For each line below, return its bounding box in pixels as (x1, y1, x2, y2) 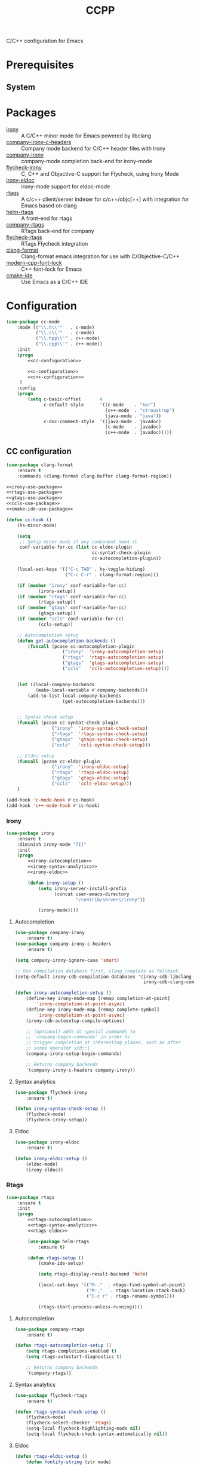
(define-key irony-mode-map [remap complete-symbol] (26, 1007, 160, 1013)
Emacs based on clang (21, 201, 78, 209)
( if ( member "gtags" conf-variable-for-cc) (17, 605, 127, 611)
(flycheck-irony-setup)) (26, 1117, 88, 1123)
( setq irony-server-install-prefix (38, 885, 127, 891)
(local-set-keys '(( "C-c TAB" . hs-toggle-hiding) (17, 566, 146, 573)
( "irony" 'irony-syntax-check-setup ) (51, 726, 148, 732)
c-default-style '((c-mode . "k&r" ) (44, 402, 156, 408)
